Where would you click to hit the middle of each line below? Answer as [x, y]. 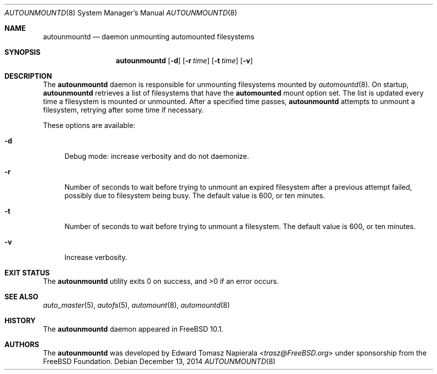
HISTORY [20, 320]
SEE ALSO [21, 297]
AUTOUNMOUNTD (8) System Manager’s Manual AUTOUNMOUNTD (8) [121, 13]
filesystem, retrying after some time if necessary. [123, 110]
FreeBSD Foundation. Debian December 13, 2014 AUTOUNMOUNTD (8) [159, 361]
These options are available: [89, 125]
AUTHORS [22, 344]
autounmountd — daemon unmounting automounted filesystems [149, 37]
